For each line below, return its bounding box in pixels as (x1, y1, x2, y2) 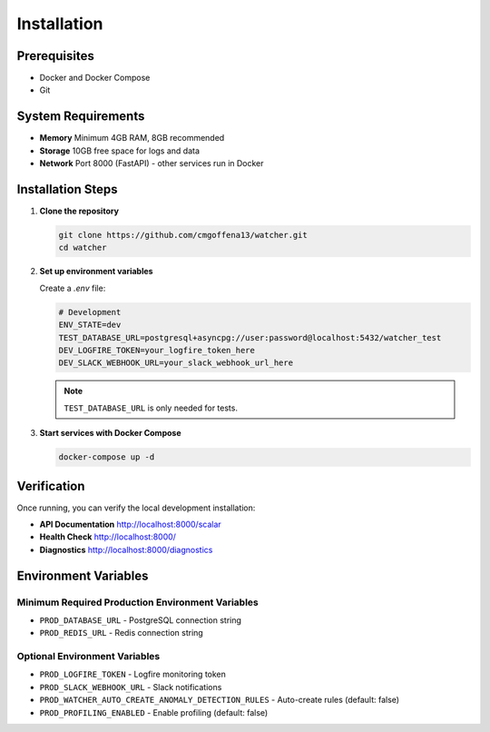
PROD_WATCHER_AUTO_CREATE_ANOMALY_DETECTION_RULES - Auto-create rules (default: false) (39, 695, 399, 706)
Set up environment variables (39, 266, 153, 277)
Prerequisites (16, 48, 94, 64)
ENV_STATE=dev (58, 320, 122, 331)
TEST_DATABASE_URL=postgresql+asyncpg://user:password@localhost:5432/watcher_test (58, 332, 442, 342)
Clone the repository (39, 205, 120, 217)
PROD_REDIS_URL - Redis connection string (39, 628, 203, 638)
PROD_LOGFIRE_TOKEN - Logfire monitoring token (39, 668, 227, 680)
